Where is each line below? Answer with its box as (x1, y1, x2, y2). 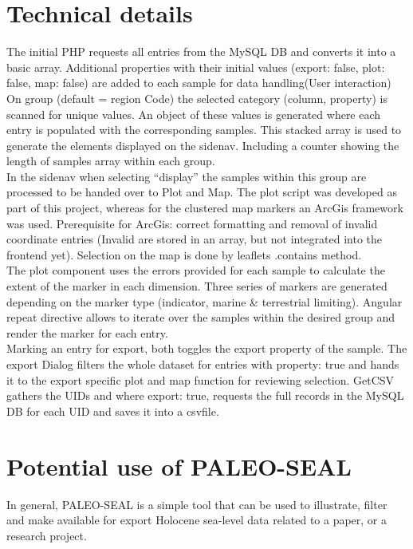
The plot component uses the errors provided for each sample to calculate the (6, 262, 385, 278)
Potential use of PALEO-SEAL (6, 449, 352, 482)
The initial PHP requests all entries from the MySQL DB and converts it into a (6, 43, 396, 60)
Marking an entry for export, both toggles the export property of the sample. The (6, 340, 407, 357)
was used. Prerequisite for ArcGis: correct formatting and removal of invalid (6, 215, 378, 231)
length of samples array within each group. (6, 152, 215, 169)
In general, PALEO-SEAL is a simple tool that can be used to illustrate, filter (6, 496, 387, 512)
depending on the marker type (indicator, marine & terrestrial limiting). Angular (6, 293, 403, 310)
